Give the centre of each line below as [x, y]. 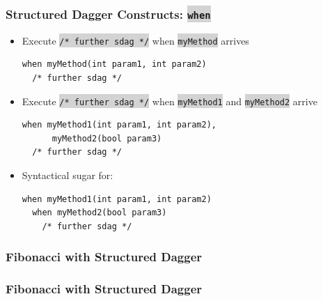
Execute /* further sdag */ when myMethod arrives [135, 40]
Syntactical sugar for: [68, 175]
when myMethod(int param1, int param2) [114, 64]
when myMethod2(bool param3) [100, 213]
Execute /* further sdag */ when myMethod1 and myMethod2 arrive [170, 101]
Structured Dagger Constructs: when [108, 14]
